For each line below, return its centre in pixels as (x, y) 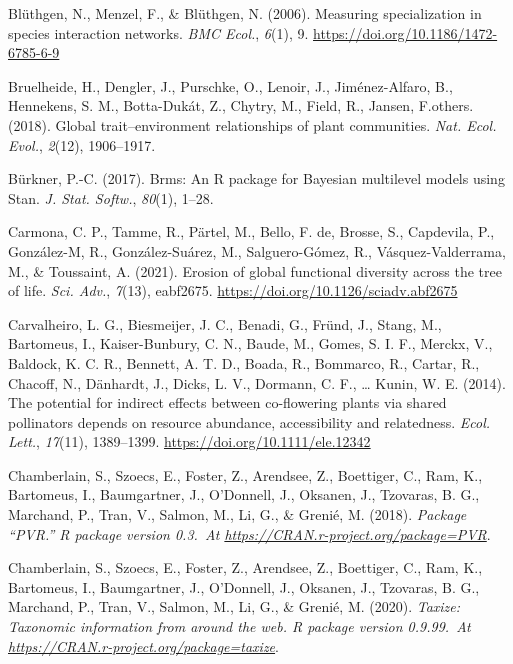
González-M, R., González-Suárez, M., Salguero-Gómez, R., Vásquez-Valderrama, (257, 250)
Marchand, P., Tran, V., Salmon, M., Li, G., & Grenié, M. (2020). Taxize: (234, 606)
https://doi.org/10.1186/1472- (405, 32)
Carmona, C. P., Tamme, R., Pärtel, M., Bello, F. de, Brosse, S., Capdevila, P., (251, 231)
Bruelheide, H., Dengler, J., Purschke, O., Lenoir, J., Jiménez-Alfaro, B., (230, 85)
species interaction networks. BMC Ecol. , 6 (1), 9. (158, 32)
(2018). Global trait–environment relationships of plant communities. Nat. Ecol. (252, 124)
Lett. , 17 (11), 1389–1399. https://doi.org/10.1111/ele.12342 (189, 441)
